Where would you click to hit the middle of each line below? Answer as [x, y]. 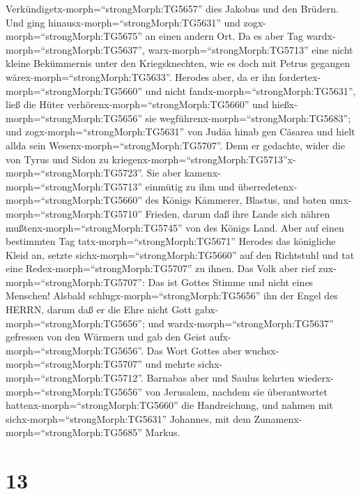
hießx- [284, 104]
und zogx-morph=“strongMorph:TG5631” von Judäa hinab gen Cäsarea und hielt [180, 132]
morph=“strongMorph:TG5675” [74, 36]
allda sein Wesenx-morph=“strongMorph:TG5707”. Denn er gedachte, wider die [175, 145]
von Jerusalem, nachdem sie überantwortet [236, 391]
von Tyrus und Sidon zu [57, 159]
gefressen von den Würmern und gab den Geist [106, 337]
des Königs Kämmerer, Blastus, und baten [236, 200]
